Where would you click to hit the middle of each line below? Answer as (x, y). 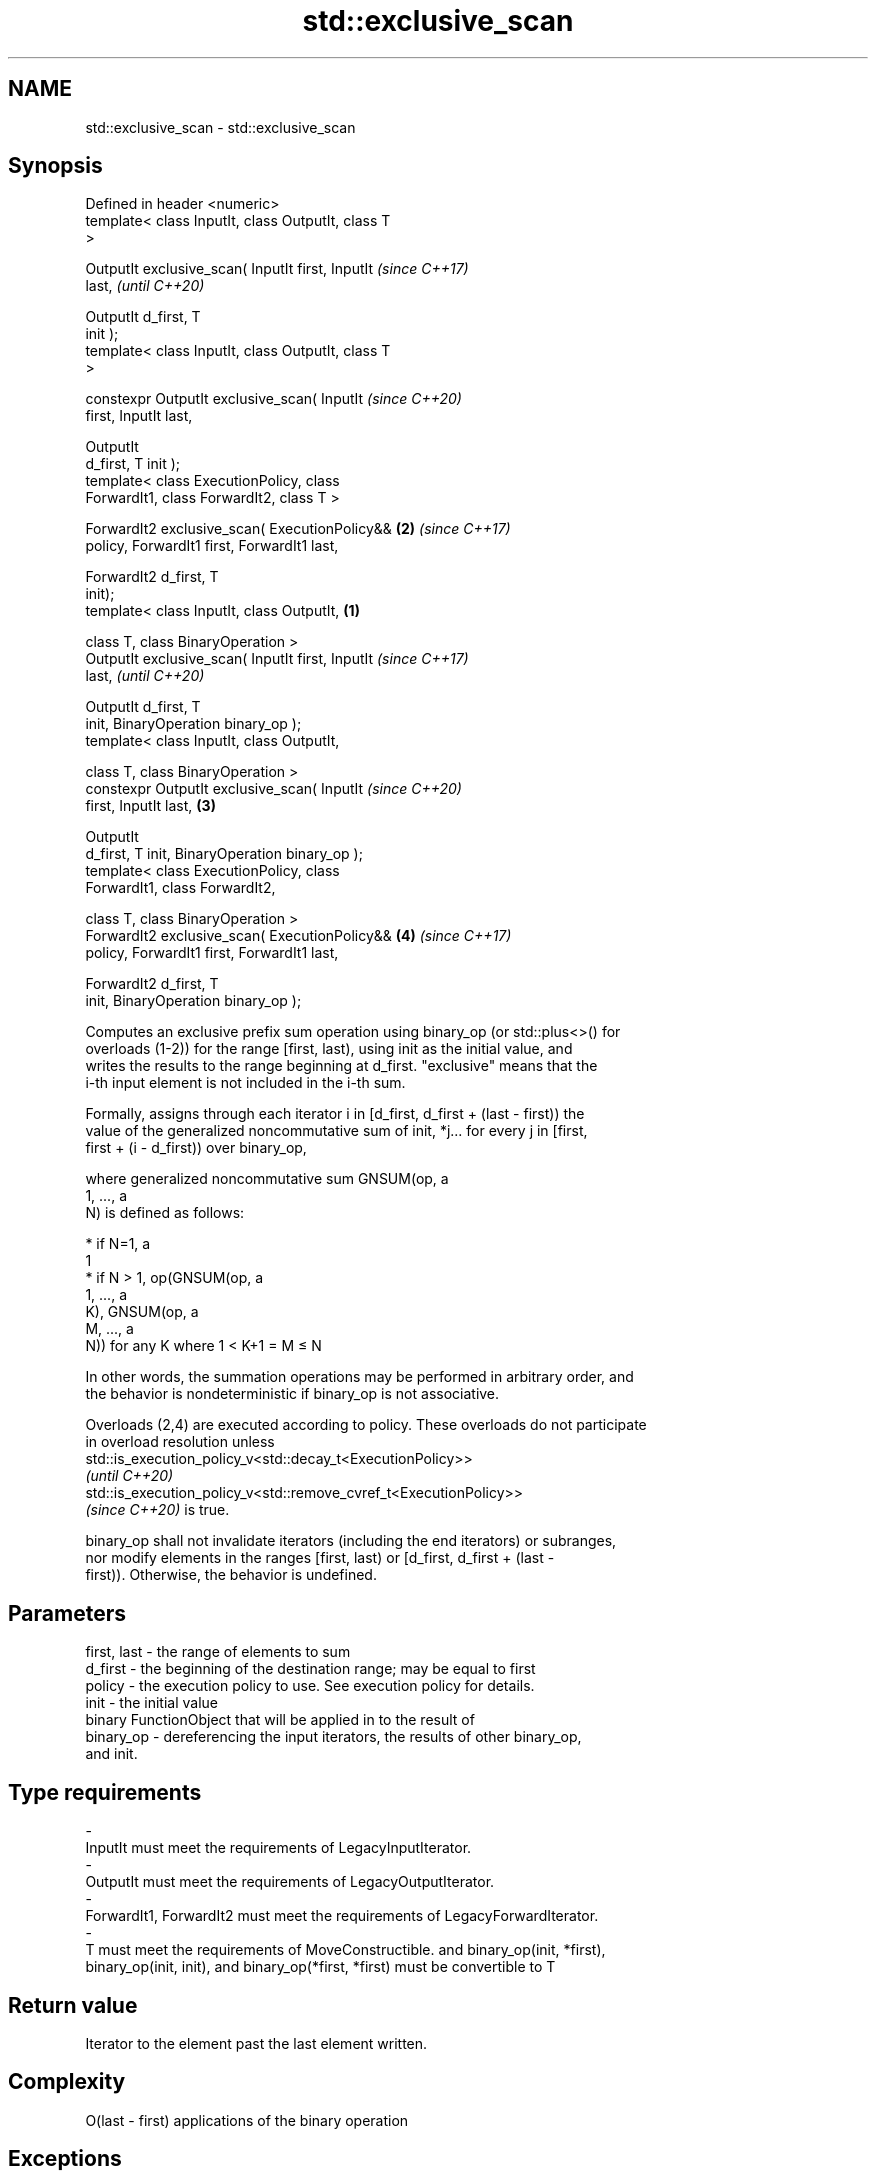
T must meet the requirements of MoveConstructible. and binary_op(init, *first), (345, 1950)
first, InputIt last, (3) (150, 806)
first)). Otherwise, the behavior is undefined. (231, 1575)
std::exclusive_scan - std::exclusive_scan (220, 127)
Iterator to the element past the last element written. (256, 2043)
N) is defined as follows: (165, 1213)
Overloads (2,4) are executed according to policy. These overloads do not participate (366, 1425)
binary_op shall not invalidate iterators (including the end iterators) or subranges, (351, 1541)
